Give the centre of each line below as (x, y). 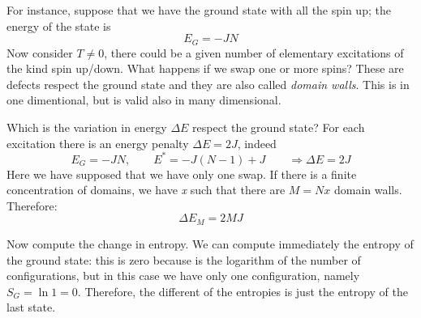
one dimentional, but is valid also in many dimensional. (144, 100)
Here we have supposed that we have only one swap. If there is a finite (182, 174)
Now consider (40, 52)
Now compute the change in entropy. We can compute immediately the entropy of (210, 243)
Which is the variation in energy (87, 127)
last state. (31, 307)
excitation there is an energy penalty (98, 143)
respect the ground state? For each (279, 127)
